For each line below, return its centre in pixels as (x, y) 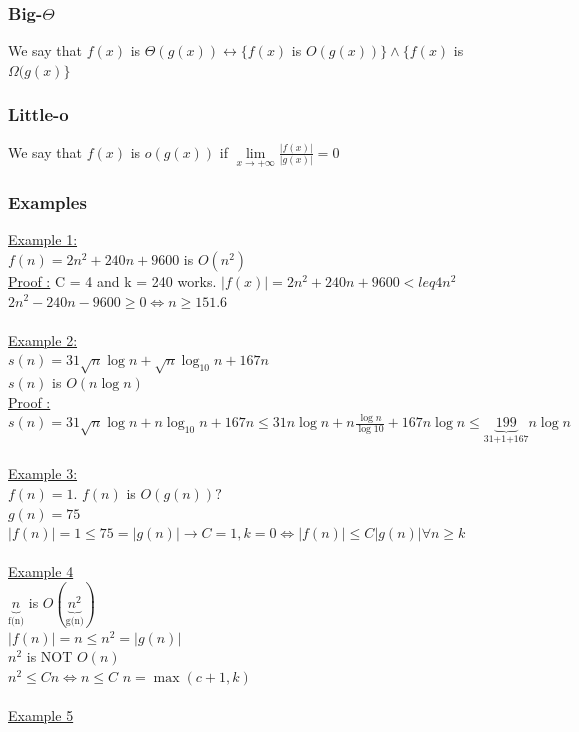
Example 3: (43, 473)
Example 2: (43, 339)
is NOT (49, 656)
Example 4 (41, 571)
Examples (47, 202)
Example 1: (43, 239)
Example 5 (41, 715)
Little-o (38, 114)
